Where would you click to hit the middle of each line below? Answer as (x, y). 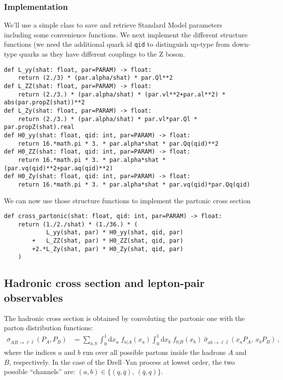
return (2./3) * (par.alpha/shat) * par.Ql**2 (95, 78)
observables (33, 297)
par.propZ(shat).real (39, 127)
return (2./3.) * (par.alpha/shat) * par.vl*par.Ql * (108, 119)
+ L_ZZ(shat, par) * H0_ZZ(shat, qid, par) (108, 241)
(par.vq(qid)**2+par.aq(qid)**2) (58, 168)
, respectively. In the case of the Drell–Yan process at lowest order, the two (122, 362)
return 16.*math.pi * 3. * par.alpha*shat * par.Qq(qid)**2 (118, 143)
